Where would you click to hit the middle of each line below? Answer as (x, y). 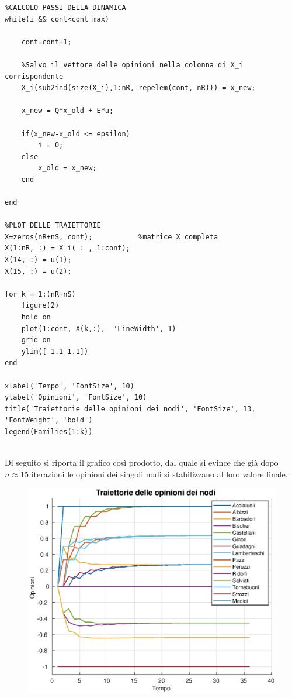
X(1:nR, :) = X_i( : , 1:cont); (67, 248)
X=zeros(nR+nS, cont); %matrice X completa (112, 237)
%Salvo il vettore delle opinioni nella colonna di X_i (132, 65)
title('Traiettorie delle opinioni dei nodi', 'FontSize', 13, (130, 409)
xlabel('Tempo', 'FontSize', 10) (69, 386)
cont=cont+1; (46, 42)
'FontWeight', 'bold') (49, 420)
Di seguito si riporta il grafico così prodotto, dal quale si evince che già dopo (142, 463)
